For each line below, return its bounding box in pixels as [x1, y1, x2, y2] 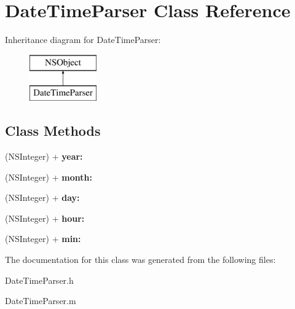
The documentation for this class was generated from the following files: [5, 253, 276, 266]
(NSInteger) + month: [5, 170, 92, 183]
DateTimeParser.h [5, 273, 74, 286]
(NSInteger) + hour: [5, 211, 85, 224]
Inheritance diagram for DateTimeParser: [5, 33, 161, 46]
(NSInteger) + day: [5, 191, 80, 204]
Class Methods [5, 121, 101, 140]
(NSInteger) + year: [5, 150, 83, 163]
